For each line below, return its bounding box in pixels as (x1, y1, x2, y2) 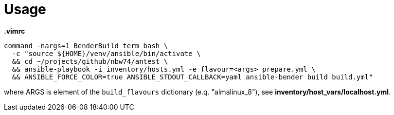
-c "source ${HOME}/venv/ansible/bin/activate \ (12, 49, 201, 57)
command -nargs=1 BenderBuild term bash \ (4, 41, 168, 50)
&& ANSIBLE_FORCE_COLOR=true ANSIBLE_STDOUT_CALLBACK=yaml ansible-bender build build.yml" (12, 73, 373, 81)
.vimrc (4, 26, 25, 35)
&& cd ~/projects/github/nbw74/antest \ (12, 57, 168, 65)
